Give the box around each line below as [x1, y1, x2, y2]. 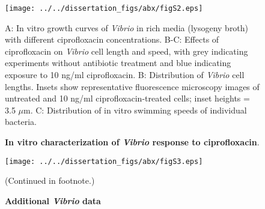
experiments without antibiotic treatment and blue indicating [5, 56, 231, 69]
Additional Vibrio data [5, 194, 101, 207]
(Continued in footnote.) [5, 174, 95, 187]
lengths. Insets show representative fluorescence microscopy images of [5, 80, 260, 92]
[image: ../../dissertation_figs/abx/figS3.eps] [5, 157, 203, 166]
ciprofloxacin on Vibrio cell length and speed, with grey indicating [5, 44, 248, 57]
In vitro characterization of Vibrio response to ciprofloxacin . [5, 136, 260, 148]
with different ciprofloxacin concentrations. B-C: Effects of [5, 33, 219, 46]
